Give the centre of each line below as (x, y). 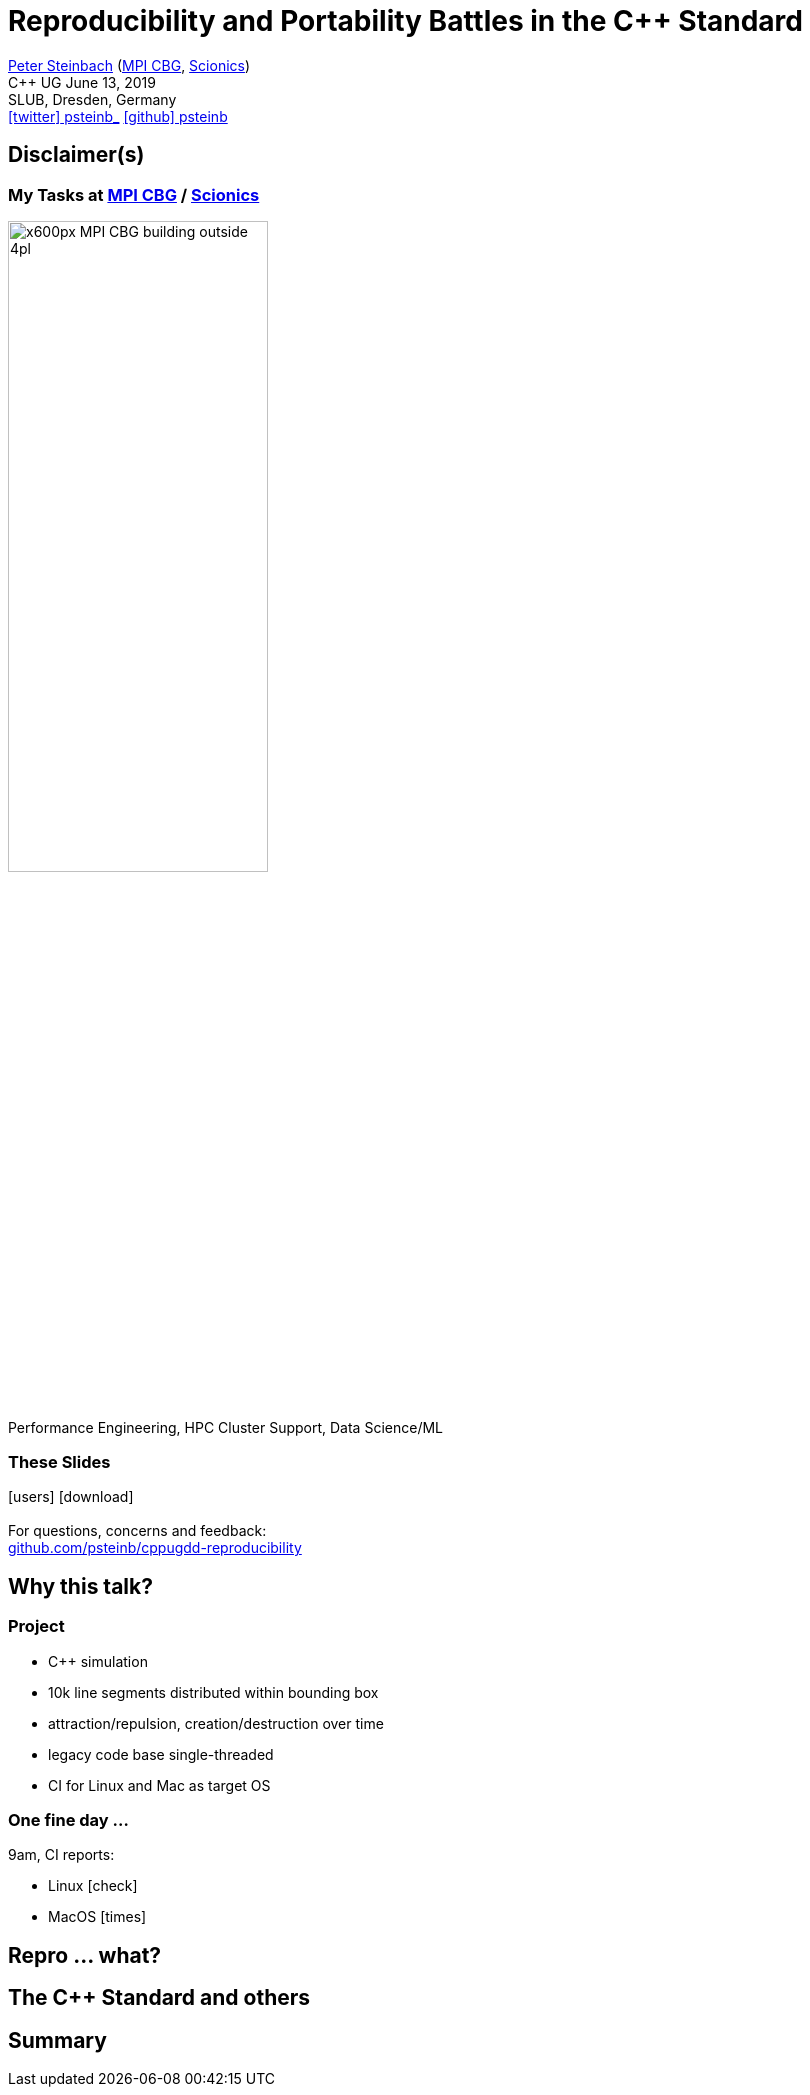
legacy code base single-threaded (161, 1754)
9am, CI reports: (61, 1855)
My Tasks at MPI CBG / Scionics (134, 194)
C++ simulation (98, 1661)
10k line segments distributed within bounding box (213, 1692)
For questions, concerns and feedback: (137, 1531)
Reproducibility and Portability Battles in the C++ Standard (405, 21)
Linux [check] (93, 1886)
